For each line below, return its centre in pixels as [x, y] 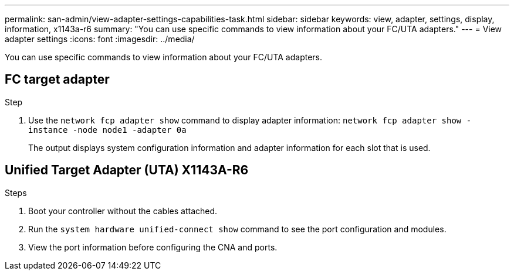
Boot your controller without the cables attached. [123, 211]
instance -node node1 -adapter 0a [107, 130]
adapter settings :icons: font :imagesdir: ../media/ [100, 39]
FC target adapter [57, 80]
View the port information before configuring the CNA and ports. [153, 247]
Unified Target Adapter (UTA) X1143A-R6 [127, 170]
